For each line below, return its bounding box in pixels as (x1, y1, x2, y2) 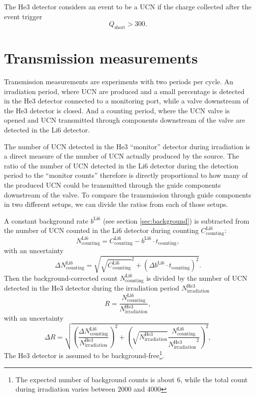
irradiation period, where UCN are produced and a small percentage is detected (4, 86, 245, 96)
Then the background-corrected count (4, 272, 118, 283)
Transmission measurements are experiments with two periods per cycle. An (4, 76, 233, 87)
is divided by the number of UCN (146, 272, 248, 283)
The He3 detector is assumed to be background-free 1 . (4, 349, 164, 361)
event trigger (4, 11, 42, 21)
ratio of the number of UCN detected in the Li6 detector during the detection (4, 160, 238, 170)
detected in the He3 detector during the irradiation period (4, 283, 180, 293)
